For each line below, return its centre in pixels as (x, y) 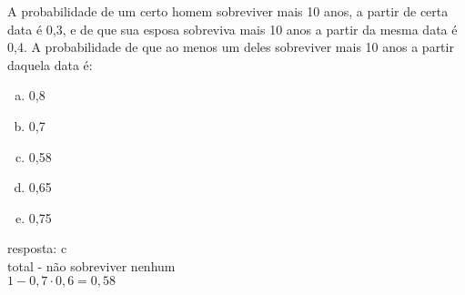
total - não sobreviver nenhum (91, 265)
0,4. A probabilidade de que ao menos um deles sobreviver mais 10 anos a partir (231, 47)
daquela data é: (50, 64)
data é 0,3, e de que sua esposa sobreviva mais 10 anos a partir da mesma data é (232, 29)
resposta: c (37, 248)
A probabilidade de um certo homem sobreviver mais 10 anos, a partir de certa (228, 11)
